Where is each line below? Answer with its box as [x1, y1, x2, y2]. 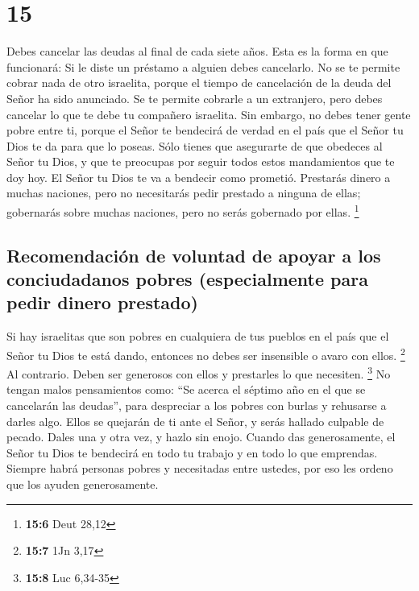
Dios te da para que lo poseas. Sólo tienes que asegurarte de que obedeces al [6, 137, 383, 154]
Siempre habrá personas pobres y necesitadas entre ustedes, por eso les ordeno [6, 460, 393, 477]
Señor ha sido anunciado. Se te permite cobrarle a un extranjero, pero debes [6, 89, 383, 106]
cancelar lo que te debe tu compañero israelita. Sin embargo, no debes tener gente [6, 105, 411, 122]
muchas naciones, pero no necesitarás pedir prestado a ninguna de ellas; [6, 184, 361, 201]
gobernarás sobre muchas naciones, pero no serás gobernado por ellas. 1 [6, 201, 359, 220]
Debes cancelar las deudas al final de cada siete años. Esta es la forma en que [6, 43, 388, 60]
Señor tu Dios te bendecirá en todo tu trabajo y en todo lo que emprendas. [6, 444, 378, 461]
